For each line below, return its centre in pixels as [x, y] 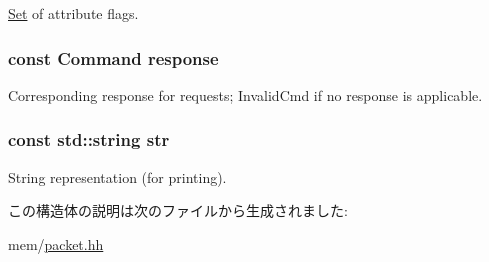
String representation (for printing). [117, 176]
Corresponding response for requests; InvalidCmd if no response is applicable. [245, 94]
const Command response [113, 57]
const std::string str [89, 139]
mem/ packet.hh [56, 243]
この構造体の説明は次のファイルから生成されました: [178, 210]
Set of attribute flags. [73, 13]
